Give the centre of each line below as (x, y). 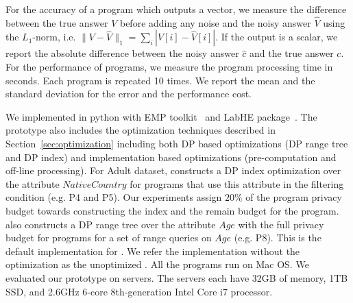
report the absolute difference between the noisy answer (122, 53)
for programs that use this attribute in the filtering (237, 183)
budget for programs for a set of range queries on (109, 238)
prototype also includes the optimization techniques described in (141, 130)
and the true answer (292, 53)
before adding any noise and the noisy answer (215, 22)
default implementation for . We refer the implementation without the (153, 251)
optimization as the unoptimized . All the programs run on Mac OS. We (157, 264)
